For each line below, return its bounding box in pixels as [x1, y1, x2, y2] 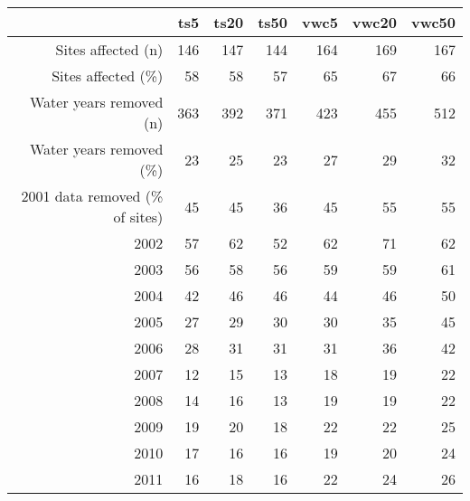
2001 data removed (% [21, 185, 164, 206]
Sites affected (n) [55, 39, 164, 60]
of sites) [113, 206, 164, 227]
